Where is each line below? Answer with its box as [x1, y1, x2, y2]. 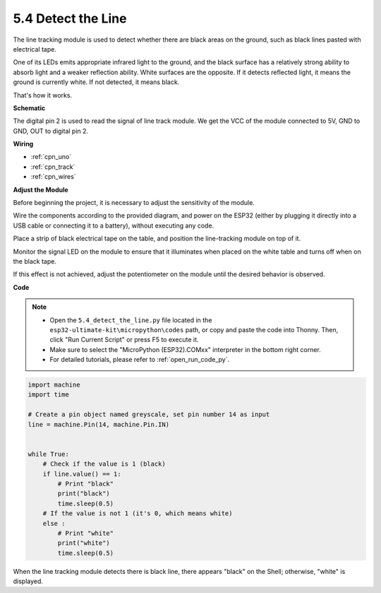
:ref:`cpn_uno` [30, 153, 72, 161]
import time [28, 391, 70, 399]
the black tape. [13, 257, 56, 265]
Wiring [13, 140, 34, 148]
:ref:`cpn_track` [30, 163, 75, 171]
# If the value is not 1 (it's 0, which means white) [42, 510, 233, 517]
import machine [28, 381, 80, 389]
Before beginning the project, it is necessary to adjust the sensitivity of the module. [13, 199, 255, 207]
